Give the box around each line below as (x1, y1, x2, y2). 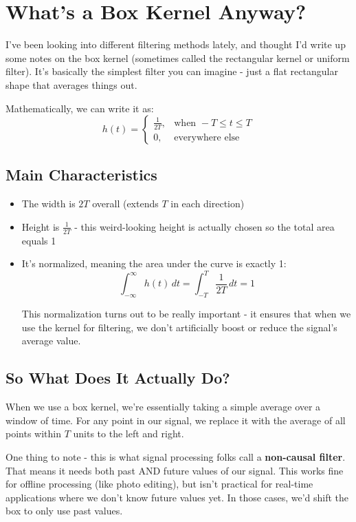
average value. (21, 333, 81, 348)
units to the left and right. (73, 426, 184, 441)
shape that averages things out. (5, 77, 137, 92)
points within (5, 426, 61, 441)
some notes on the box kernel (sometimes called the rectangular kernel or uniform (5, 50, 350, 65)
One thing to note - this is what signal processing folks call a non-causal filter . (5, 449, 346, 463)
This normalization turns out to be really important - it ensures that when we (21, 306, 351, 321)
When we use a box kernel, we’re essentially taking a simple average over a (5, 399, 321, 414)
